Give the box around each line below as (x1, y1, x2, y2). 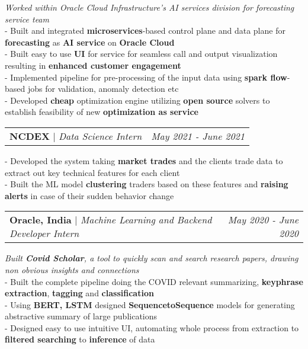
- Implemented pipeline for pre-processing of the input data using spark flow (5, 71, 287, 83)
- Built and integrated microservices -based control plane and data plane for (5, 24, 285, 37)
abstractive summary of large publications (5, 310, 158, 322)
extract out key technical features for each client (5, 166, 180, 178)
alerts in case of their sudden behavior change (5, 189, 174, 201)
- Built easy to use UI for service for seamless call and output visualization (5, 47, 278, 60)
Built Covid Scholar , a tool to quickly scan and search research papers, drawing (5, 252, 299, 264)
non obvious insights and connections (5, 263, 139, 276)
